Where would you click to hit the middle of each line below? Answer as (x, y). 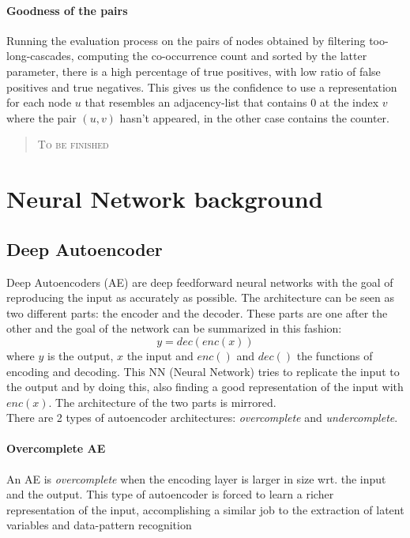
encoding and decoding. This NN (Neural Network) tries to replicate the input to (203, 371)
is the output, (81, 355)
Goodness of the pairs (67, 10)
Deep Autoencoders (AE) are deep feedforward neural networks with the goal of (200, 282)
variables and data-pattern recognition (99, 525)
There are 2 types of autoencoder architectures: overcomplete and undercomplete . (202, 418)
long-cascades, (40, 56)
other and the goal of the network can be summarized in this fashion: (174, 328)
